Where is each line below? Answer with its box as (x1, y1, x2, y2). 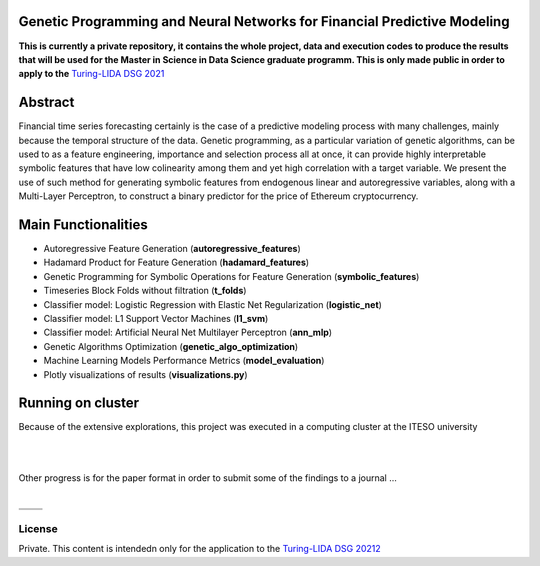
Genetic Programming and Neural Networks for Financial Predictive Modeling (18, 13, 510, 30)
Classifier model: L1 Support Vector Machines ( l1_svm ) (43, 313, 269, 325)
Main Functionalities (18, 216, 149, 233)
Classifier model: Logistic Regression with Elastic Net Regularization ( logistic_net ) (43, 298, 382, 310)
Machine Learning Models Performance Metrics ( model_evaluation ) (43, 355, 325, 367)
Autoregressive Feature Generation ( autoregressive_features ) (43, 243, 302, 255)
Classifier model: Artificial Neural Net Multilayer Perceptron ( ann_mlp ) (43, 326, 333, 339)
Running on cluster (18, 395, 140, 412)
